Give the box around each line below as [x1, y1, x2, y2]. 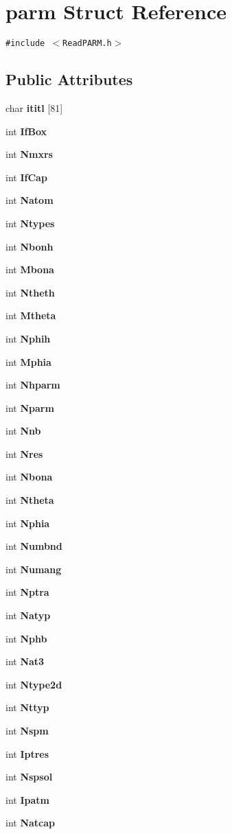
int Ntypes [5, 216, 55, 230]
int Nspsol [5, 769, 53, 784]
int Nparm [5, 400, 54, 415]
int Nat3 [5, 654, 45, 669]
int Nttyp [5, 700, 49, 715]
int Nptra [5, 585, 49, 599]
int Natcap [5, 815, 56, 830]
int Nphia [5, 516, 50, 530]
